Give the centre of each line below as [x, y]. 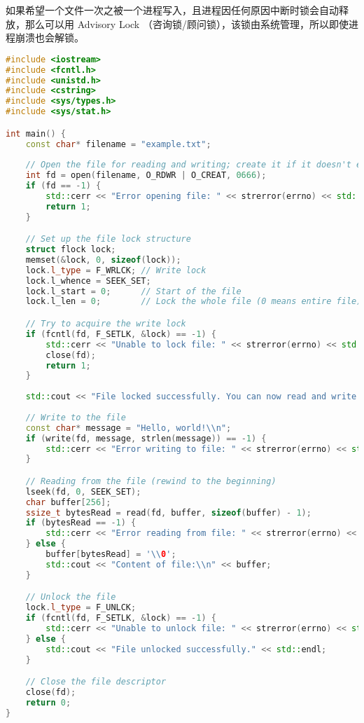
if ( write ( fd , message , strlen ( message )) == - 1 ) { [146, 438]
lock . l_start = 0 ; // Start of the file [133, 291]
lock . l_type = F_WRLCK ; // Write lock [116, 270]
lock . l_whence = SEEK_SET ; [88, 281]
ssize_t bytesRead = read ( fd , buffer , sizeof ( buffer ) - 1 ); [168, 512]
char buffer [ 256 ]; [68, 502]
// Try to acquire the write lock [106, 324]
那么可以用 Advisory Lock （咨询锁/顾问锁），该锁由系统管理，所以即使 [187, 23]
